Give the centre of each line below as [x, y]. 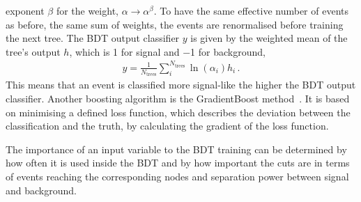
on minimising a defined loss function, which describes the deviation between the [178, 112]
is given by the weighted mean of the [269, 38]
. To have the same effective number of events [251, 10]
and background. [41, 190]
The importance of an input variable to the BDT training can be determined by [176, 149]
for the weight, [87, 10]
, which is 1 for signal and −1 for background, [167, 51]
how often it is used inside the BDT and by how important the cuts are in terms [178, 163]
